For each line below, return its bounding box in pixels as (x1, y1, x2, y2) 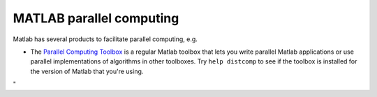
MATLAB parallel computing (13, 10, 179, 26)
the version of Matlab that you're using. (30, 67, 144, 75)
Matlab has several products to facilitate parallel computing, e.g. (13, 35, 198, 43)
